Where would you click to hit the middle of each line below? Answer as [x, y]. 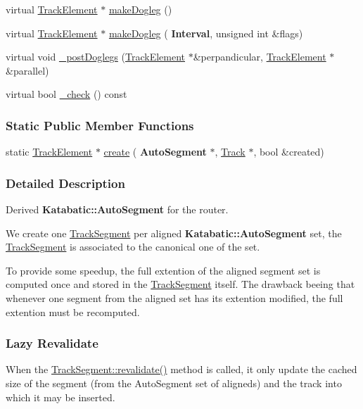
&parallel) [27, 70]
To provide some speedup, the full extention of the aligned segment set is [163, 270]
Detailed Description [65, 183]
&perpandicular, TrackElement [260, 57]
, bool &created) [289, 152]
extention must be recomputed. [73, 312]
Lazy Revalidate [52, 343]
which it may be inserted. [60, 397]
